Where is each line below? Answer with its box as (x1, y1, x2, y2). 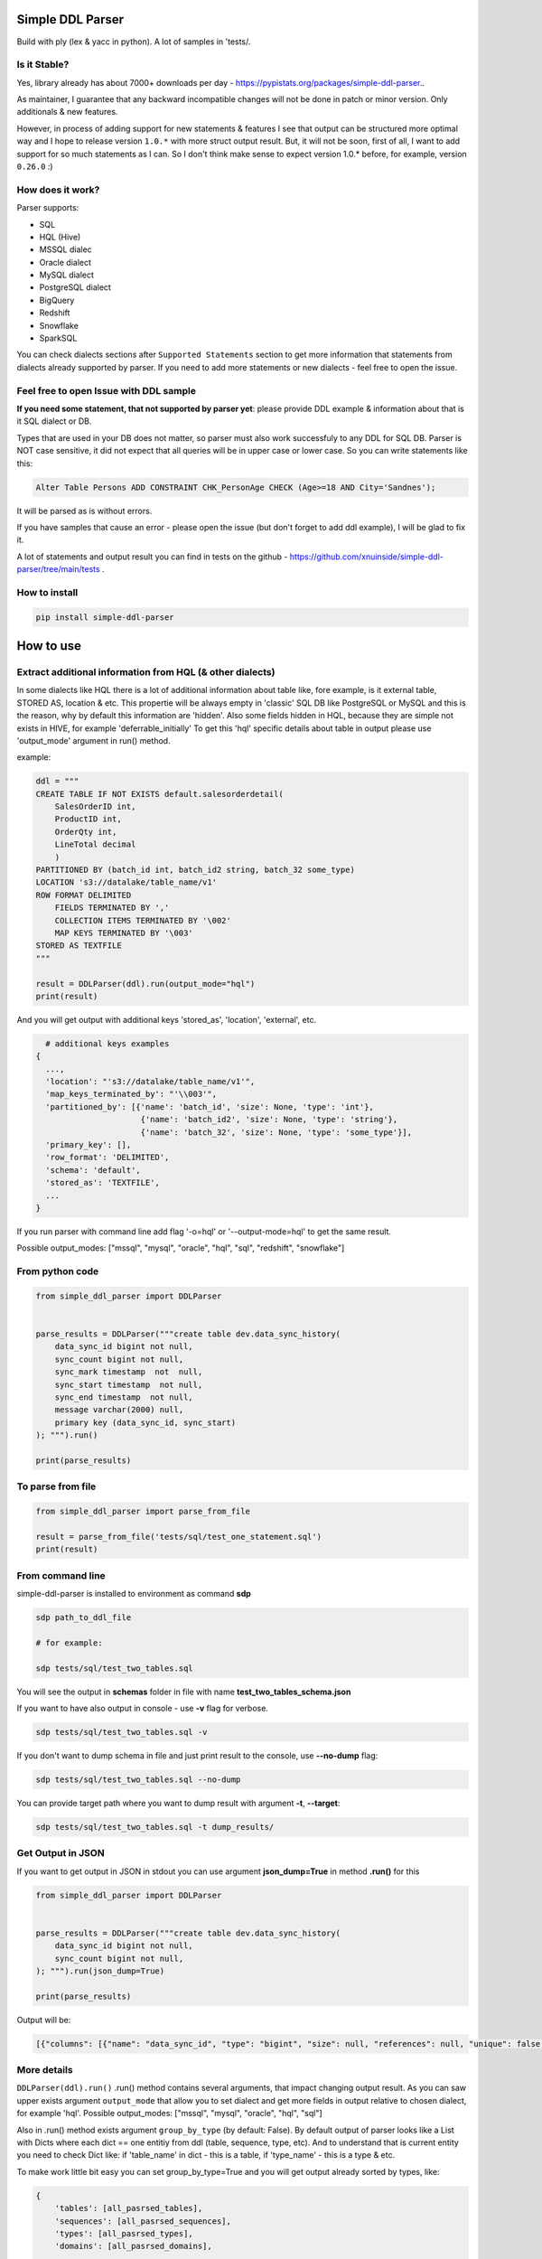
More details (16, 2064, 73, 2076)
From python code (16, 1265, 99, 1278)
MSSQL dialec (39, 244, 92, 255)
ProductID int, (54, 814, 122, 824)
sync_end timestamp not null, (54, 1392, 193, 1402)
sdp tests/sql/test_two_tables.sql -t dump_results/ (35, 1822, 275, 1832)
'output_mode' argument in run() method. (16, 735, 171, 745)
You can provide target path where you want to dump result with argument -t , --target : (16, 1797, 341, 1808)
